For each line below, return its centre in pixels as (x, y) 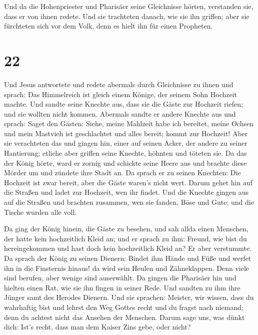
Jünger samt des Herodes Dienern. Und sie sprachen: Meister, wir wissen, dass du (129, 297)
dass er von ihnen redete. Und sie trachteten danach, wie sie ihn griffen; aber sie (127, 16)
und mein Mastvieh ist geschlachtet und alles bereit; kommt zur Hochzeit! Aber (126, 133)
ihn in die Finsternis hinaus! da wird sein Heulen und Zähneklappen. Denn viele (127, 268)
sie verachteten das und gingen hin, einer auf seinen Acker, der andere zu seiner (126, 143)
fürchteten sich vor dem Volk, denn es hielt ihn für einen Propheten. (108, 26)
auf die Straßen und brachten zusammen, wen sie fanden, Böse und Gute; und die (129, 202)
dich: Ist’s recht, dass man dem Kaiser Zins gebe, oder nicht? (97, 327)
